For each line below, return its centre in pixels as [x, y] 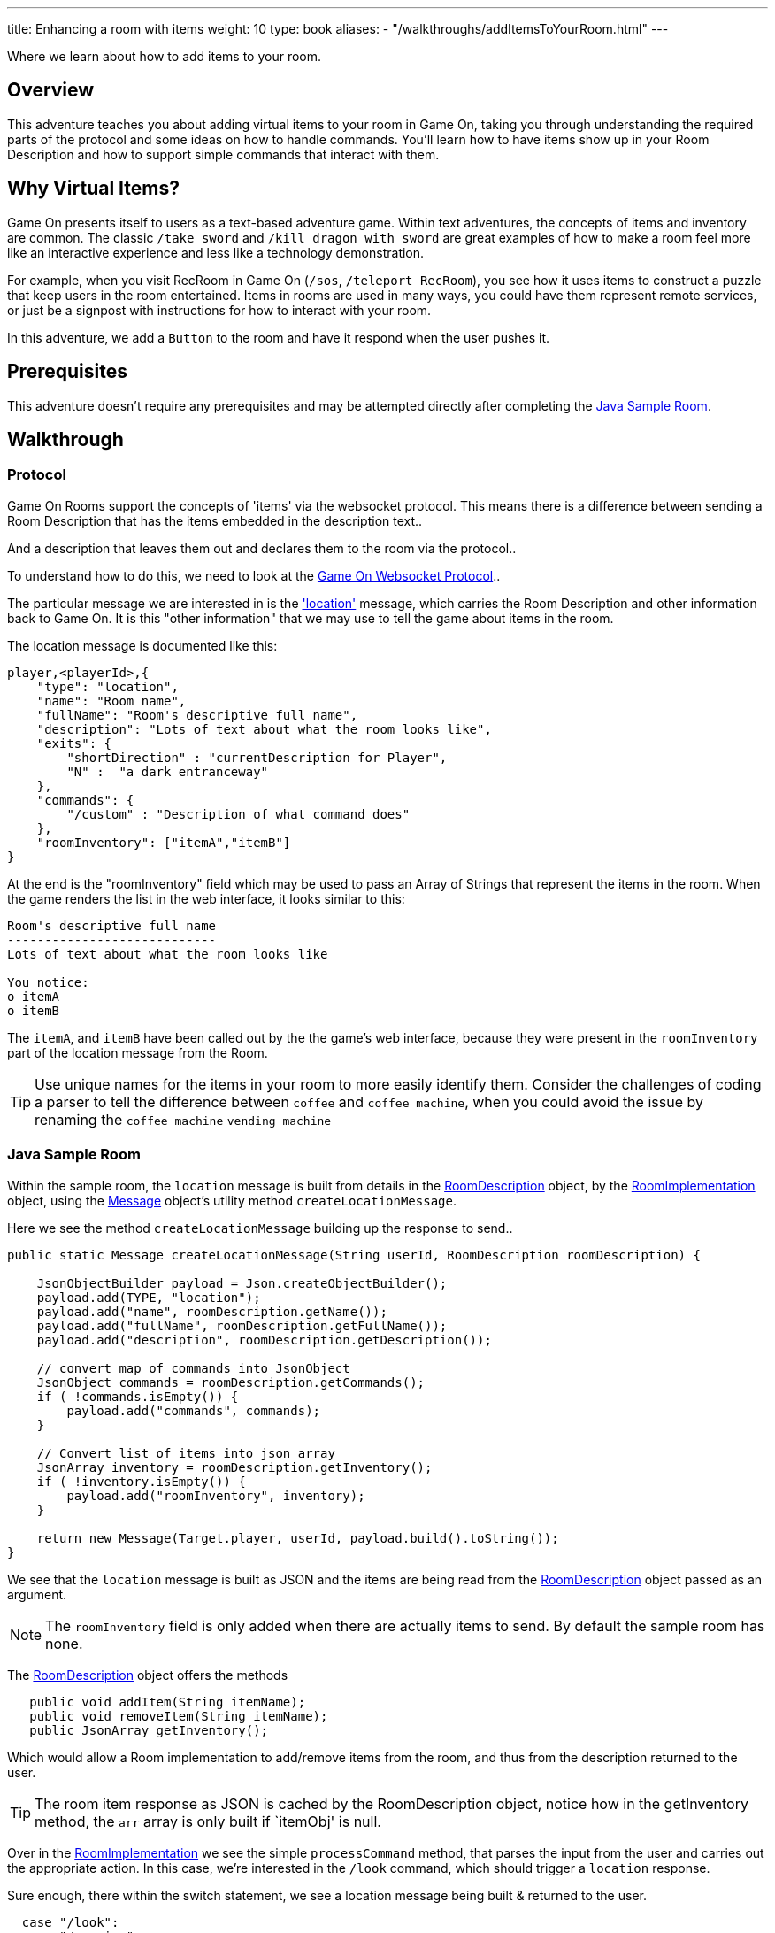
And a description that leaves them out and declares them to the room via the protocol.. [262, 548]
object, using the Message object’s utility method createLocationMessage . [232, 1200]
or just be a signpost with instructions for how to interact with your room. [219, 310]
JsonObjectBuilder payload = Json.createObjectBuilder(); [242, 1283]
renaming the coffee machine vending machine [183, 1119]
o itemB [34, 1010]
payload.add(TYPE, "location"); [149, 1297]
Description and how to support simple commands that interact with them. [223, 154]
